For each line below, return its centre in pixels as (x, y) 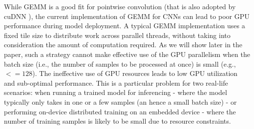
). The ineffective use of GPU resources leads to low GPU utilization (135, 73)
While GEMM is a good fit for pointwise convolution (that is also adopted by (120, 6)
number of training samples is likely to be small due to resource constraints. (117, 121)
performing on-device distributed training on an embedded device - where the (120, 111)
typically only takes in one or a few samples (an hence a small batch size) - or (120, 101)
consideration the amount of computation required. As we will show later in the (123, 45)
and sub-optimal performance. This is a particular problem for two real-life (116, 83)
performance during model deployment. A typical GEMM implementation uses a (125, 26)
